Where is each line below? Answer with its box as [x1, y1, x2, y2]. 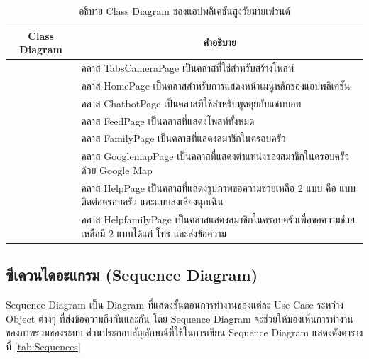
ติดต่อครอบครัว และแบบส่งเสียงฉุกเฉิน [81, 194, 224, 209]
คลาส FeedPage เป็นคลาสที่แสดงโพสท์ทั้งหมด [81, 113, 255, 128]
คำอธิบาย [203, 35, 236, 50]
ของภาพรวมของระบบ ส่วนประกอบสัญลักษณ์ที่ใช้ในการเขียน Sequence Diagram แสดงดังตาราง [6, 325, 363, 340]
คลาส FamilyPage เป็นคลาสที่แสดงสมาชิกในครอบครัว [81, 131, 286, 146]
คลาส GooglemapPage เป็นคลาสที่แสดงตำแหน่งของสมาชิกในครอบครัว [81, 149, 349, 164]
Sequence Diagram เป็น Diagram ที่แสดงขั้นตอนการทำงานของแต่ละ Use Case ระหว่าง [6, 297, 344, 312]
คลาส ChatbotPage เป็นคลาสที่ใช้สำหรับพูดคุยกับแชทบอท [81, 95, 302, 110]
